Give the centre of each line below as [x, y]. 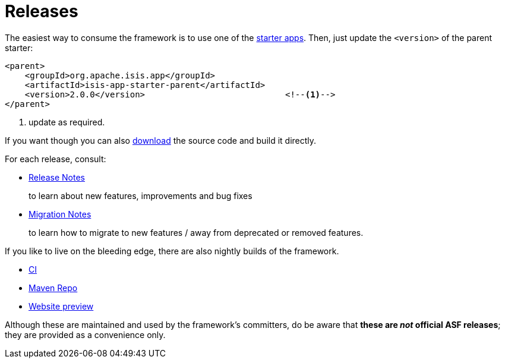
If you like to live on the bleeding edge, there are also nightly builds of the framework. [172, 251]
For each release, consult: [56, 159]
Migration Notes [60, 214]
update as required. [67, 122]
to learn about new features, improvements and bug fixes [141, 195]
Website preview [61, 306]
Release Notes [57, 177]
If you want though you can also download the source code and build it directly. [161, 140]
